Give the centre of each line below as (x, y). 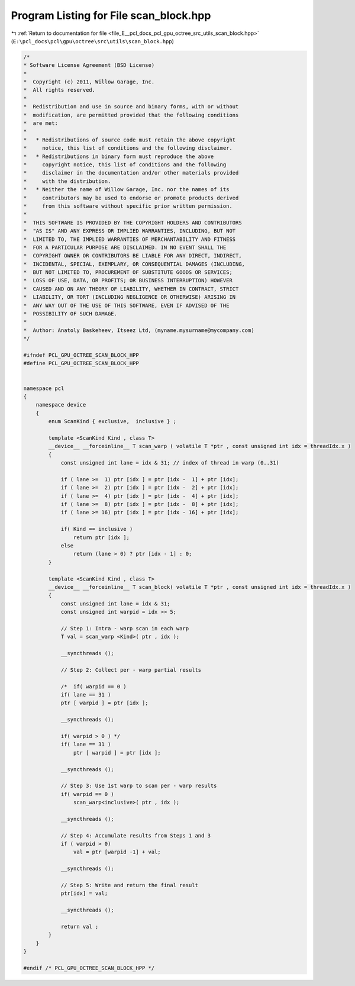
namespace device (61, 405)
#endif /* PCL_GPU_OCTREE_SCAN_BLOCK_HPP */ (89, 968)
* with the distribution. (67, 181)
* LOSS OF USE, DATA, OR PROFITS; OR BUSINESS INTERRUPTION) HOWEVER (128, 281)
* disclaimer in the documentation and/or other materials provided (131, 173)
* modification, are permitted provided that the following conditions (131, 115)
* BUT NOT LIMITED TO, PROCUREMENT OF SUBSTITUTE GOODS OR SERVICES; (128, 273)
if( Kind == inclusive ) (97, 529)
